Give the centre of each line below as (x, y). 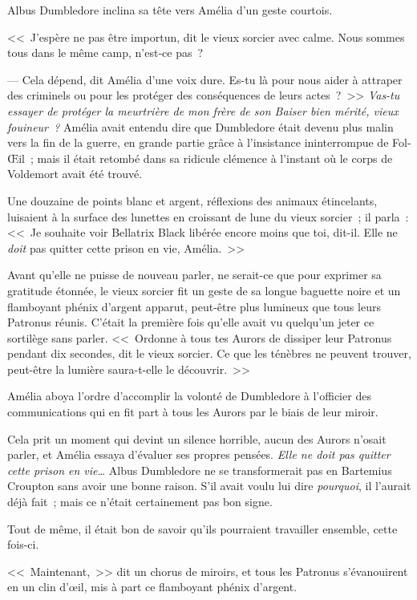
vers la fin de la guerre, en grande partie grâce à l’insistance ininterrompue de (198, 142)
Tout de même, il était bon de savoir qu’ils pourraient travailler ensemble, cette (202, 528)
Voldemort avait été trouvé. (75, 174)
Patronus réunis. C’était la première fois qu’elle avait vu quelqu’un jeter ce (191, 322)
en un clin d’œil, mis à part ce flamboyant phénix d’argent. (152, 587)
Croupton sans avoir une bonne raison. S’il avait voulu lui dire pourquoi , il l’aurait (209, 486)
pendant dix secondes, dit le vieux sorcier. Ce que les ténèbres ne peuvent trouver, (209, 353)
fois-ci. (23, 544)
